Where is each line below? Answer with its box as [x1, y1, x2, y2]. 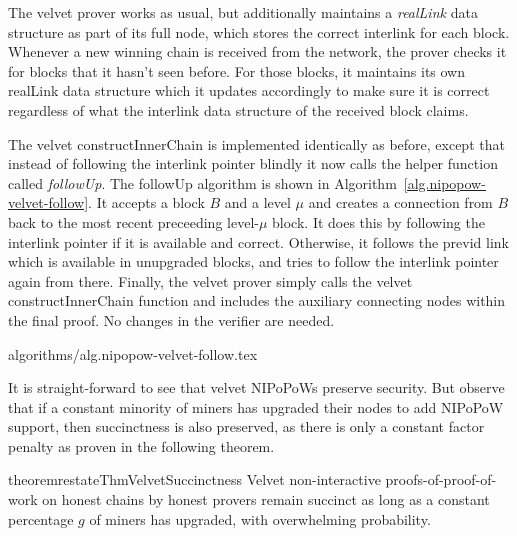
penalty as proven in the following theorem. [8, 435, 275, 456]
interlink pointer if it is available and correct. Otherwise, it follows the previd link [8, 231, 510, 252]
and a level [224, 192, 291, 213]
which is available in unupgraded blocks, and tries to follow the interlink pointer [8, 251, 499, 272]
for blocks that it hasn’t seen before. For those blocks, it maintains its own [8, 60, 466, 81]
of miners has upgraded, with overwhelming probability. [89, 508, 431, 529]
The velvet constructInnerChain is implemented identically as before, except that [8, 133, 505, 154]
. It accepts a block [88, 192, 205, 213]
